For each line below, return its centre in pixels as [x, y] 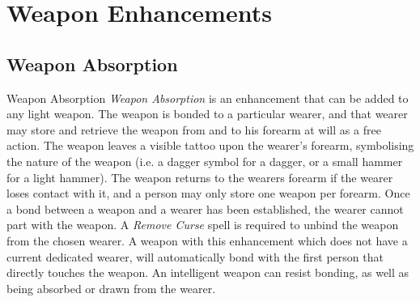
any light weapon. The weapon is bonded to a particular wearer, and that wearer [207, 114]
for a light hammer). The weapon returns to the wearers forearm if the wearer [200, 177]
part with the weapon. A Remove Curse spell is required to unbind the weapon [203, 225]
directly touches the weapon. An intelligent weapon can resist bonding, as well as [208, 272]
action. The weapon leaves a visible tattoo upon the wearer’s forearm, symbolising [210, 145]
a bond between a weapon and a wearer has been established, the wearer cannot [205, 208]
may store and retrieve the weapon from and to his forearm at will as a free [194, 129]
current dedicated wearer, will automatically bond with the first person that [195, 256]
